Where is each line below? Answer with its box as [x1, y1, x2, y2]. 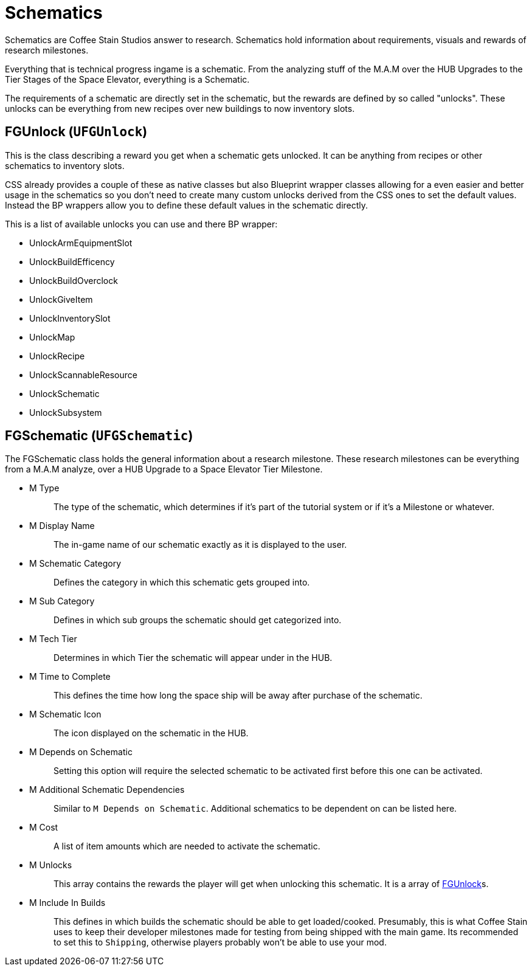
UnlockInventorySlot [29, 313, 111, 323]
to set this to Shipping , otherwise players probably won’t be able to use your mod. [54, 937, 387, 948]
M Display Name [29, 520, 95, 531]
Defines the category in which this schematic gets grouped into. [54, 577, 310, 588]
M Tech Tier [29, 634, 77, 644]
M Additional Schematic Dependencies [29, 784, 185, 795]
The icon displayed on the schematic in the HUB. [54, 728, 249, 739]
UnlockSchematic [29, 388, 100, 399]
